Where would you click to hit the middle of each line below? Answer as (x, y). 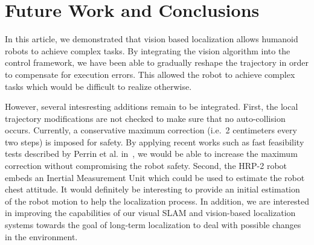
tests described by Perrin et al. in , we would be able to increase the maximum (151, 154)
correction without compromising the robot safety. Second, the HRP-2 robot (146, 166)
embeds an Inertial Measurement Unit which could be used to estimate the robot (155, 177)
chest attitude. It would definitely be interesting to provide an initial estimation (152, 189)
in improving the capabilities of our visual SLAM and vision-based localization (150, 213)
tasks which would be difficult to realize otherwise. (98, 86)
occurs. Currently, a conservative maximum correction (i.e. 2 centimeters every (151, 130)
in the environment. (41, 236)
